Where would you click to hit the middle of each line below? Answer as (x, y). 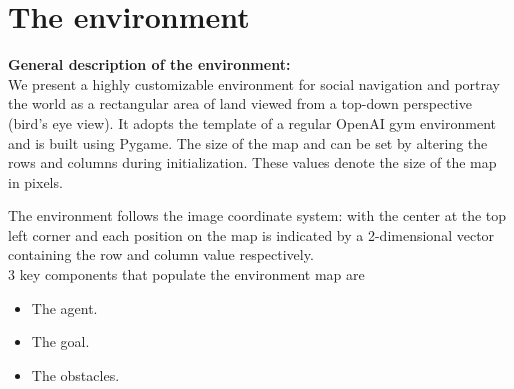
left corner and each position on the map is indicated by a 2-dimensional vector (251, 234)
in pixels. (35, 181)
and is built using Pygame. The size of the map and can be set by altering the (248, 142)
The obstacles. (75, 374)
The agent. (64, 307)
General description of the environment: (149, 64)
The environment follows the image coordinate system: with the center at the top (257, 215)
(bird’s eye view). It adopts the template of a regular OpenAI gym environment (252, 122)
